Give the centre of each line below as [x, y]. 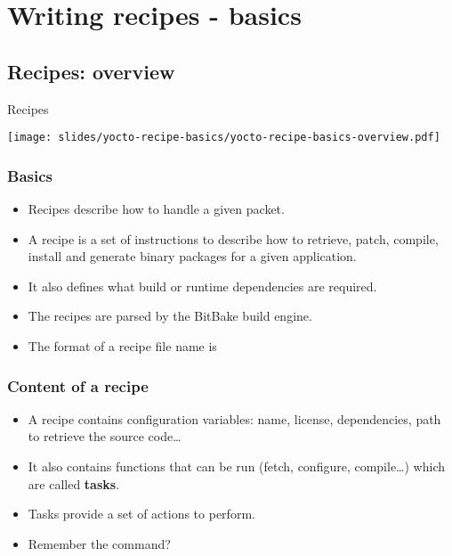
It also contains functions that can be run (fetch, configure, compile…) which [236, 466]
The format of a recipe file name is [122, 346]
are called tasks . [74, 483]
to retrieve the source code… [105, 436]
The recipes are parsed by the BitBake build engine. [170, 316]
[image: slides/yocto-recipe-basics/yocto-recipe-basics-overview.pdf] [224, 138]
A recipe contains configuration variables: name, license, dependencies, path [234, 418]
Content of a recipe [78, 385]
